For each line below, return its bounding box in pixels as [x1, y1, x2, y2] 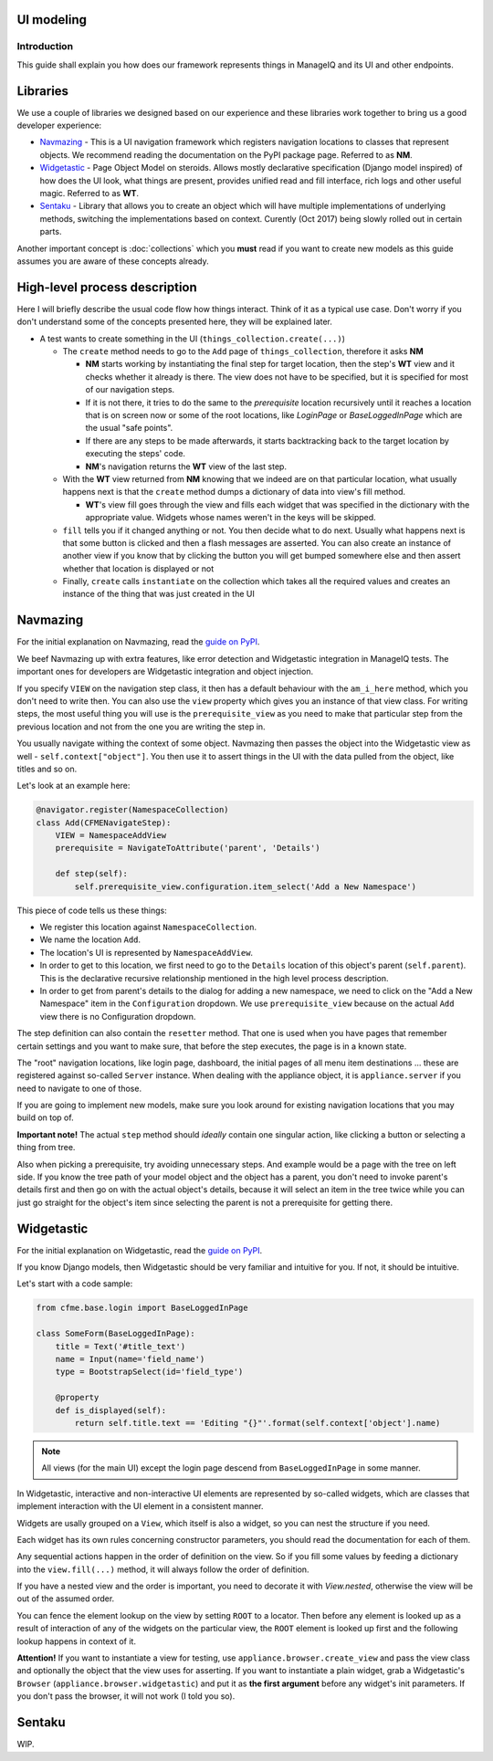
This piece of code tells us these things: [16, 905, 168, 916]
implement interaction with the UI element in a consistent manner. [16, 1501, 264, 1512]
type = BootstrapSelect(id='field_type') [55, 1367, 244, 1378]
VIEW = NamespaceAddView [55, 831, 167, 841]
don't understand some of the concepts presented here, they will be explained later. [16, 316, 333, 328]
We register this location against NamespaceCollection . [39, 921, 257, 932]
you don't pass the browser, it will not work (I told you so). [16, 1691, 236, 1702]
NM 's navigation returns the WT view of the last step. [85, 461, 288, 472]
